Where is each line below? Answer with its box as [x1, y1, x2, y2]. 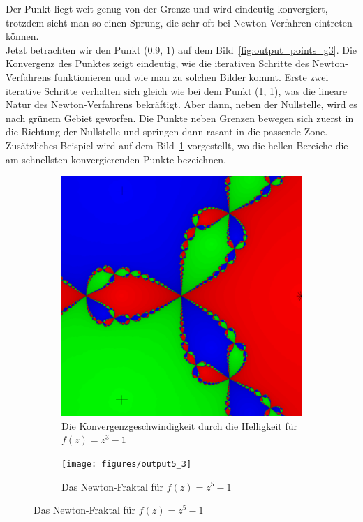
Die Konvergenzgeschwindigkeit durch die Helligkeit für [61, 418, 297, 433]
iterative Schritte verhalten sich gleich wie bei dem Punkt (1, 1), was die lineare [6, 83, 347, 98]
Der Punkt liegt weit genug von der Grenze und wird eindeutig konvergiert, [6, 1, 328, 15]
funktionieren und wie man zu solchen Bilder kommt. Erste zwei [54, 69, 329, 84]
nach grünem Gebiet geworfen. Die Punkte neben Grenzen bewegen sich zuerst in [6, 110, 354, 125]
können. [6, 29, 39, 43]
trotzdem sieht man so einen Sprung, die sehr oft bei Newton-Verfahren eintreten [6, 15, 353, 29]
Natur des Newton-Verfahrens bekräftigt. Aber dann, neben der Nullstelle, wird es [6, 97, 357, 112]
